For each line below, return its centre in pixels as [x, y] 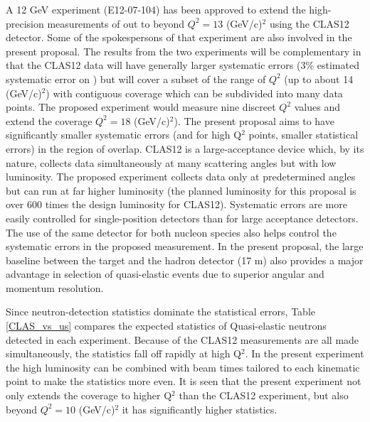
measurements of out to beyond [116, 23]
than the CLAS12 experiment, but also [264, 395]
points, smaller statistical [303, 135]
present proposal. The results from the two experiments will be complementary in [184, 51]
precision [25, 23]
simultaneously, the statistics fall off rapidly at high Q [124, 353]
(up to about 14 [319, 79]
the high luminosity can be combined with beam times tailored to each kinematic [183, 367]
